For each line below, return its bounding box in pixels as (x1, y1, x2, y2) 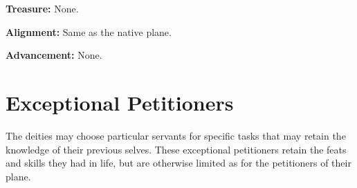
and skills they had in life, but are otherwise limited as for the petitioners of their (6, 156, 351, 170)
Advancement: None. (6, 48, 102, 62)
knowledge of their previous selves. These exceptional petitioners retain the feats (6, 142, 347, 156)
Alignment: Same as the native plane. (6, 24, 172, 39)
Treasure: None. (6, 1, 79, 15)
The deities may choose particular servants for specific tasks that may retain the (6, 128, 346, 142)
